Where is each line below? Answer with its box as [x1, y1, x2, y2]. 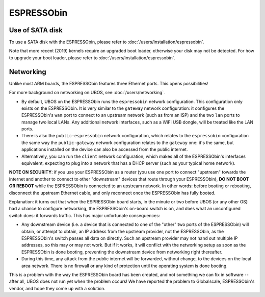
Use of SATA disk [9, 26, 63, 34]
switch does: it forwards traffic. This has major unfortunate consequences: [9, 212, 160, 218]
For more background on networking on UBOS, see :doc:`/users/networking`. [9, 90, 165, 96]
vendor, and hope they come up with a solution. [9, 285, 106, 291]
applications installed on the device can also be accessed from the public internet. [21, 147, 188, 152]
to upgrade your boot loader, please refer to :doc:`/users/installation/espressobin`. [9, 54, 176, 61]
